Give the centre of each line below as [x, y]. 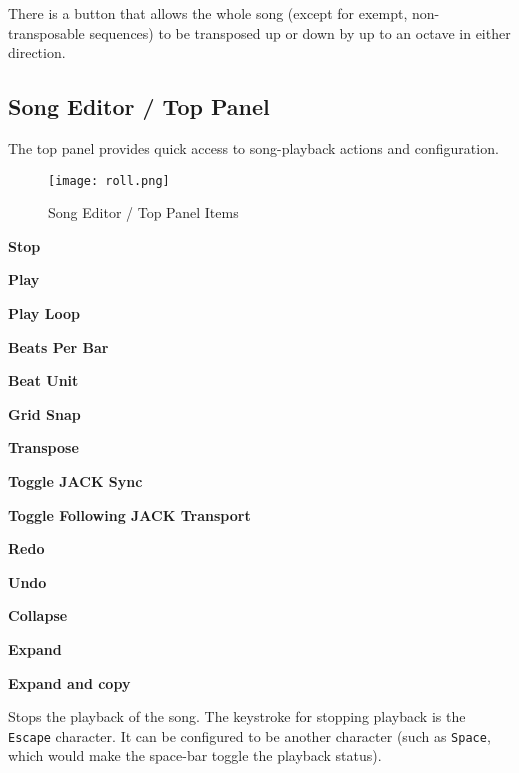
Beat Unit [43, 380]
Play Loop [44, 313]
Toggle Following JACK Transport [129, 514]
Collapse [38, 615]
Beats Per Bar [58, 346]
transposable [46, 32]
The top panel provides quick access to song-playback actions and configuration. [253, 147]
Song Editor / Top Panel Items [143, 212]
